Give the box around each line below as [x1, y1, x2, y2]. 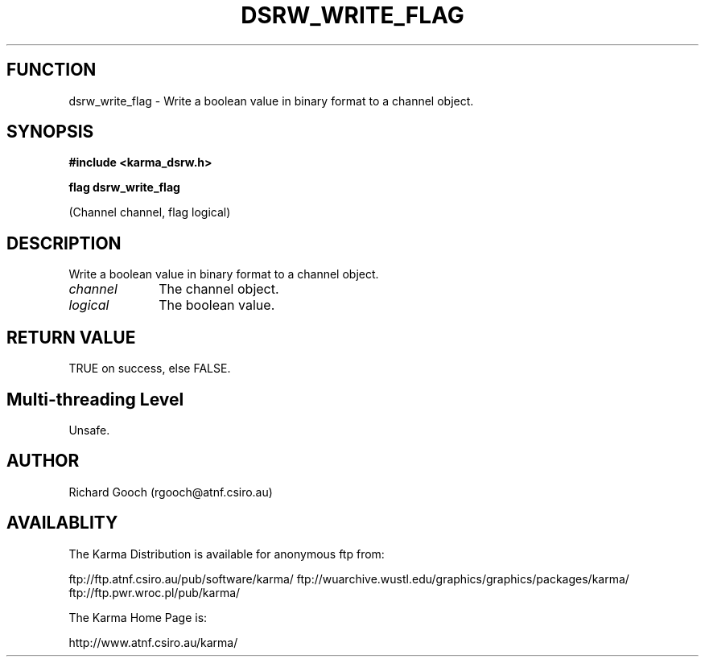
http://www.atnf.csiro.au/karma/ [68, 635, 238, 649]
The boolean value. [159, 297, 275, 314]
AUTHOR [6, 451, 80, 472]
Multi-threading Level [6, 389, 184, 410]
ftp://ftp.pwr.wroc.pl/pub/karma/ [68, 585, 241, 599]
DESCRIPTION [6, 233, 122, 253]
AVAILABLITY [6, 513, 118, 533]
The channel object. [159, 281, 279, 298]
